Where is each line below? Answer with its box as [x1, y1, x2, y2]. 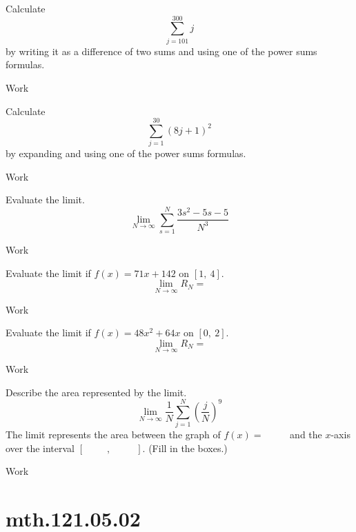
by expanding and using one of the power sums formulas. [6, 146, 246, 161]
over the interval [6, 440, 75, 455]
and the [290, 427, 322, 442]
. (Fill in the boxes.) [142, 440, 228, 455]
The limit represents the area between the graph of [6, 427, 221, 442]
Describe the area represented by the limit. [6, 385, 187, 399]
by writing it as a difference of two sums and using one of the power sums [6, 43, 317, 58]
